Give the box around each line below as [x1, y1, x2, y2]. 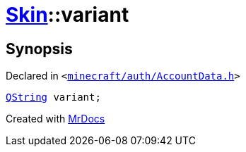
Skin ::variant [6, 3, 129, 27]
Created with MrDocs [6, 113, 105, 125]
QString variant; [6, 91, 101, 103]
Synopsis [6, 39, 73, 58]
